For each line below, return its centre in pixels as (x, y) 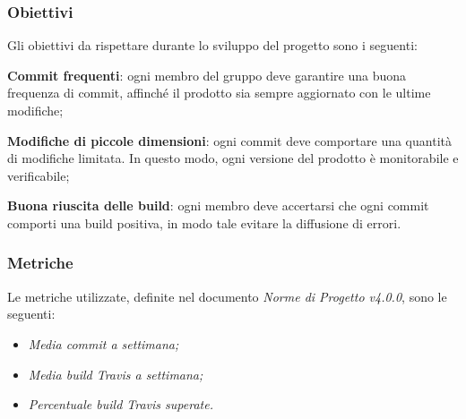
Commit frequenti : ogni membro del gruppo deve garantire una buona (207, 75)
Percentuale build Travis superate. (121, 404)
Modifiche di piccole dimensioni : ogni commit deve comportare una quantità (229, 140)
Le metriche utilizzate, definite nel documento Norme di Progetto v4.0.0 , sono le (227, 296)
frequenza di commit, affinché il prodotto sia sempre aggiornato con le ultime (219, 93)
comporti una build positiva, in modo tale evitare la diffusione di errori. (204, 222)
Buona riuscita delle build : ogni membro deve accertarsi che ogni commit (218, 205)
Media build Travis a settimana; (116, 374)
